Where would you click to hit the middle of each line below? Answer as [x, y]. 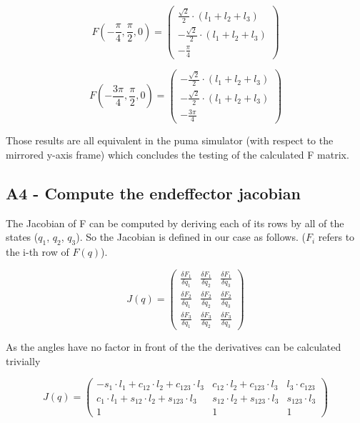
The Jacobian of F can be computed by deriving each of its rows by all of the [175, 223]
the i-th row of [37, 251]
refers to [336, 237]
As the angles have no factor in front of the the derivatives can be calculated [174, 347]
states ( [22, 237]
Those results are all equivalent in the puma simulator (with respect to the [170, 140]
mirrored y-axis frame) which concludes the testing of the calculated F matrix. [177, 154]
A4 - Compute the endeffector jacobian [153, 193]
